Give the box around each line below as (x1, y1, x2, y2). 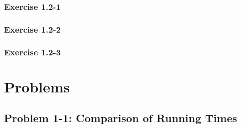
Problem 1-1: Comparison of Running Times (4, 110, 237, 126)
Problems (4, 76, 70, 96)
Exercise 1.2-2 (4, 23, 61, 35)
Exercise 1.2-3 (4, 45, 61, 58)
